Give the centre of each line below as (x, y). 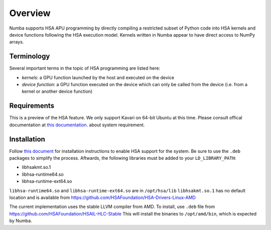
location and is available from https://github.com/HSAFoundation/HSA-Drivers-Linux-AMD (102, 197)
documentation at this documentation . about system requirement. (77, 125)
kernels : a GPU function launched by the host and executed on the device (98, 77)
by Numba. (21, 221)
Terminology (30, 56)
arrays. (17, 42)
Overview (30, 13)
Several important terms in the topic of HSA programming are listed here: (85, 68)
